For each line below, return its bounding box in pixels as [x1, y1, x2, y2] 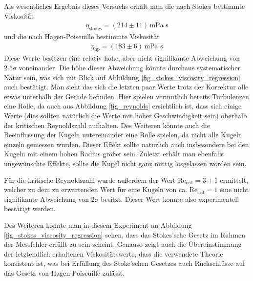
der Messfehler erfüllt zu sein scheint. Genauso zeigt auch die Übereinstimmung [4, 239, 242, 249]
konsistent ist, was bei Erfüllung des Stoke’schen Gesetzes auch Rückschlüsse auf [4, 258, 245, 268]
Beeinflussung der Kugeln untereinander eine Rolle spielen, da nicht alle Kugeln [4, 130, 242, 140]
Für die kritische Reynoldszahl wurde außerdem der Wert [4, 174, 176, 185]
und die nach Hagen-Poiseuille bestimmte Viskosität [4, 31, 160, 42]
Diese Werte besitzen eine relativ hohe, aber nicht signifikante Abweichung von [4, 53, 240, 63]
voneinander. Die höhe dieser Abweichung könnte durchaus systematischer [19, 63, 240, 73]
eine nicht [220, 184, 249, 195]
